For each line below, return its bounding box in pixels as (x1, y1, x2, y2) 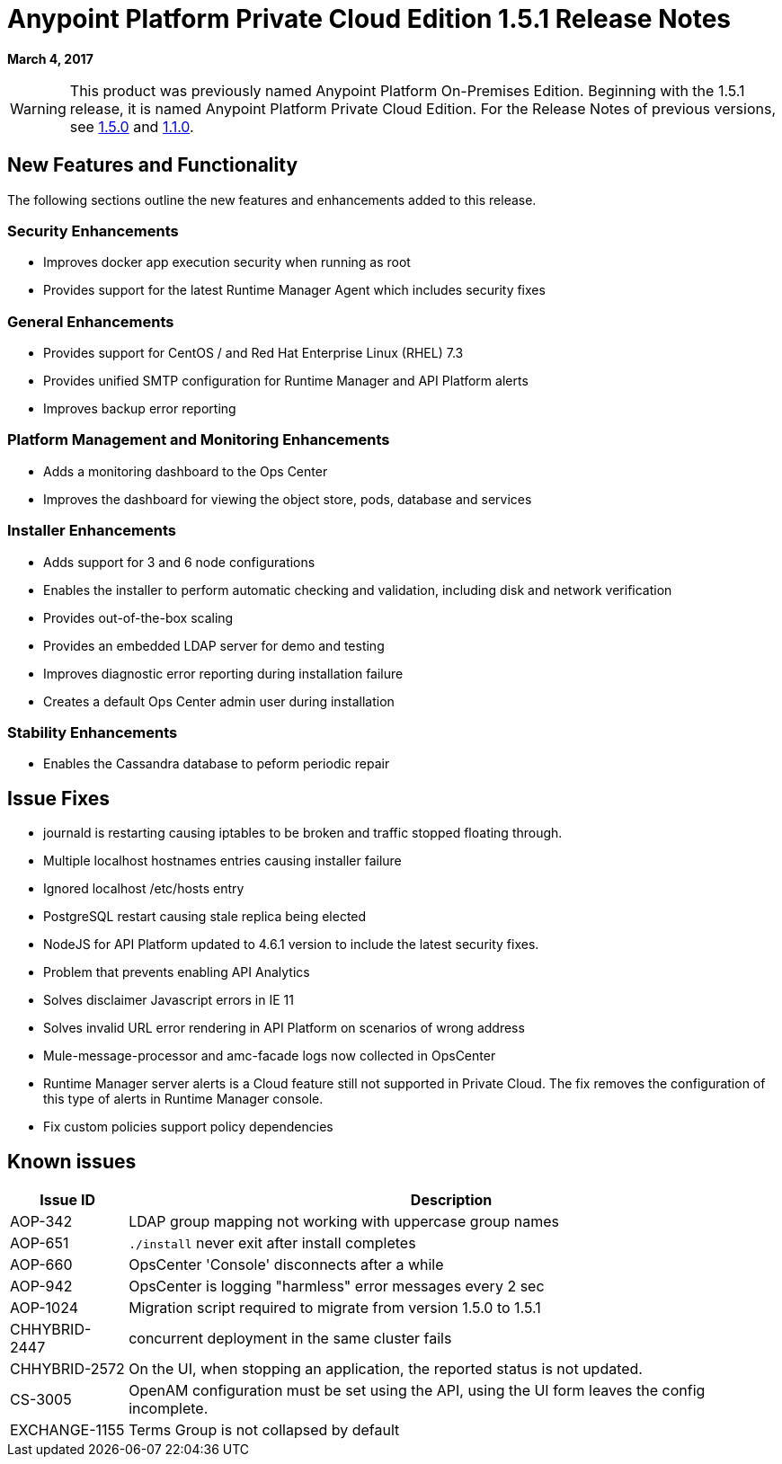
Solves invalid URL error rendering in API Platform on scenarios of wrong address (43, 1020, 525, 1036)
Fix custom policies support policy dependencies (43, 1119, 333, 1135)
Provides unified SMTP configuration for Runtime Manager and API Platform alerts (43, 373, 529, 389)
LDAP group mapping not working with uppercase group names (129, 1212, 559, 1231)
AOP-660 (10, 1255, 73, 1274)
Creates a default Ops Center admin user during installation (43, 693, 395, 709)
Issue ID (40, 1191, 95, 1210)
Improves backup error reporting (43, 401, 236, 417)
